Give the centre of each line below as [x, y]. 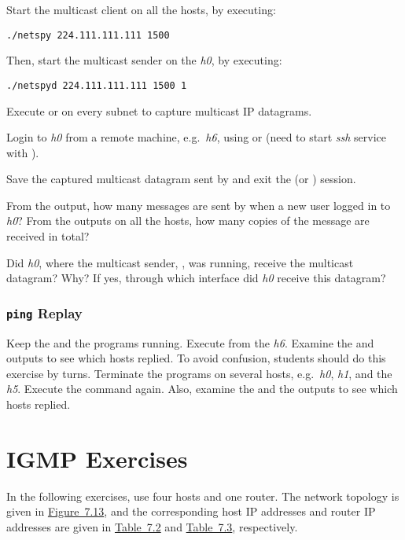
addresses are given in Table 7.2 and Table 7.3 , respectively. [152, 526]
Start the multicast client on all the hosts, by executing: [141, 9]
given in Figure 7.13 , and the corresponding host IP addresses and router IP [191, 511]
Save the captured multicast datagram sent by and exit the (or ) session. [181, 179]
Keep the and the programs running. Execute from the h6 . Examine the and [190, 342]
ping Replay [44, 312]
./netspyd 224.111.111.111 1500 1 [97, 85]
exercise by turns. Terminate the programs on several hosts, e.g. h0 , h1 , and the [199, 373]
